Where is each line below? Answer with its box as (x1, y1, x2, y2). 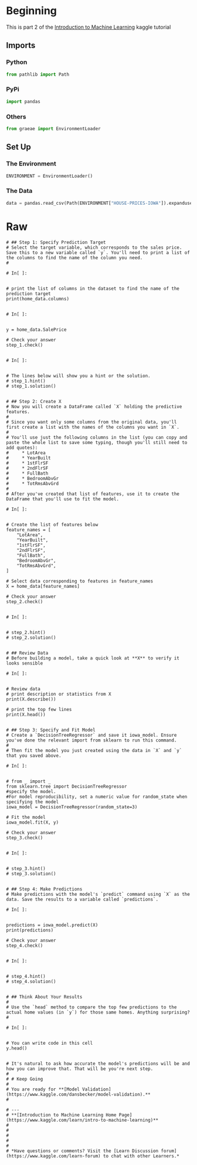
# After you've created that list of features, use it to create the (6, 491, 180, 497)
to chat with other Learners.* (103, 1153, 180, 1159)
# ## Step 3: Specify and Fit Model (6, 727, 96, 733)
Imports (6, 40, 36, 50)
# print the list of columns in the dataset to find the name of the (6, 286, 180, 292)
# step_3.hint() (6, 865, 46, 872)
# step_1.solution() (6, 383, 57, 389)
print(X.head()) (6, 712, 46, 717)
